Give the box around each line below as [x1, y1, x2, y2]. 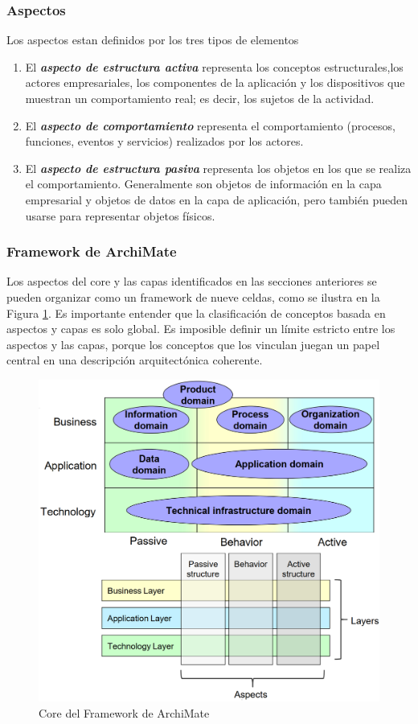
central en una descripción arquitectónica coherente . [6, 352, 263, 368]
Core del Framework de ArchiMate [39, 704, 210, 721]
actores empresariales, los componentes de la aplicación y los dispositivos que [25, 74, 405, 91]
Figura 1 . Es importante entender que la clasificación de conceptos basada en [6, 304, 386, 321]
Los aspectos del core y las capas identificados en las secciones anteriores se [6, 273, 377, 290]
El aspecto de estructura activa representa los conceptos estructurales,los [25, 58, 404, 75]
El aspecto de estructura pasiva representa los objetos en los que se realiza [25, 159, 412, 176]
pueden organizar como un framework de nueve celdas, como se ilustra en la [6, 288, 380, 305]
